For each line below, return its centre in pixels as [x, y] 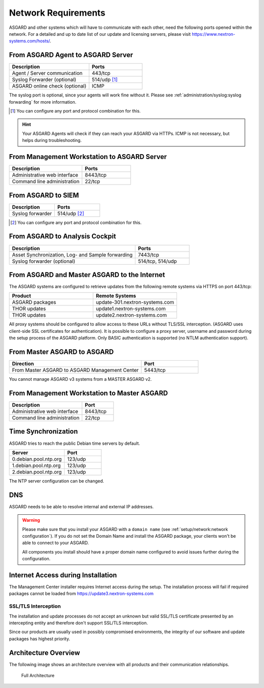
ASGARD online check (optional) [49, 86]
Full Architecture [38, 676]
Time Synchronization [44, 431]
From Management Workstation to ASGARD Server [88, 157]
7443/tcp [149, 254]
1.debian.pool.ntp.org [36, 465]
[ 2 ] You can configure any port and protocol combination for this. [76, 222]
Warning [31, 520]
